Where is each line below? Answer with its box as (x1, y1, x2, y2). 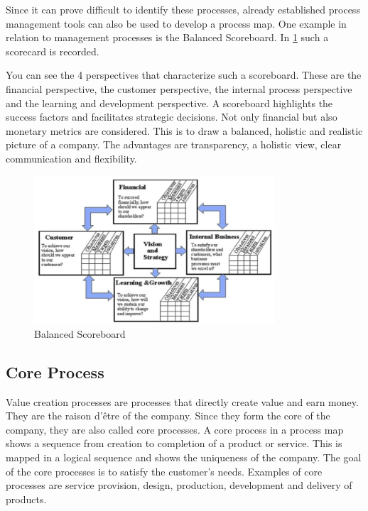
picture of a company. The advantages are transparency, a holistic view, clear (6, 137, 342, 152)
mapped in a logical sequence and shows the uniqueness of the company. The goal (6, 449, 362, 464)
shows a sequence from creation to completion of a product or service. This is (6, 436, 342, 451)
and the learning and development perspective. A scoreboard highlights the (6, 95, 333, 110)
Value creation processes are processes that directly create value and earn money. (6, 394, 359, 409)
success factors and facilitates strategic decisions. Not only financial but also (6, 109, 337, 124)
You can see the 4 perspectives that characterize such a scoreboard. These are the (6, 67, 362, 82)
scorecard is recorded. (6, 43, 99, 58)
